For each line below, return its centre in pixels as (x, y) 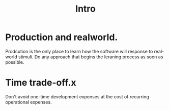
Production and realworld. (62, 37)
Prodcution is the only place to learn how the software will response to (79, 51)
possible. (15, 62)
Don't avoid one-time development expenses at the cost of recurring (77, 96)
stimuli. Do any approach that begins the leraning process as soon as (91, 57)
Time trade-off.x (41, 83)
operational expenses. (29, 102)
